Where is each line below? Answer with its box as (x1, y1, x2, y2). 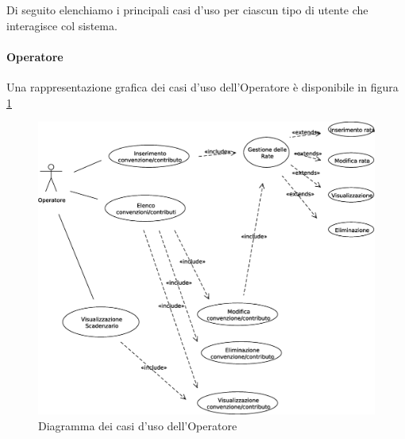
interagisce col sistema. (6, 17, 118, 33)
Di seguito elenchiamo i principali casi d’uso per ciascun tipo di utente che (6, 2, 368, 17)
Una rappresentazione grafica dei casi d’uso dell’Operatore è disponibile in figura (6, 78, 399, 95)
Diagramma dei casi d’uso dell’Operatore (38, 417, 237, 433)
